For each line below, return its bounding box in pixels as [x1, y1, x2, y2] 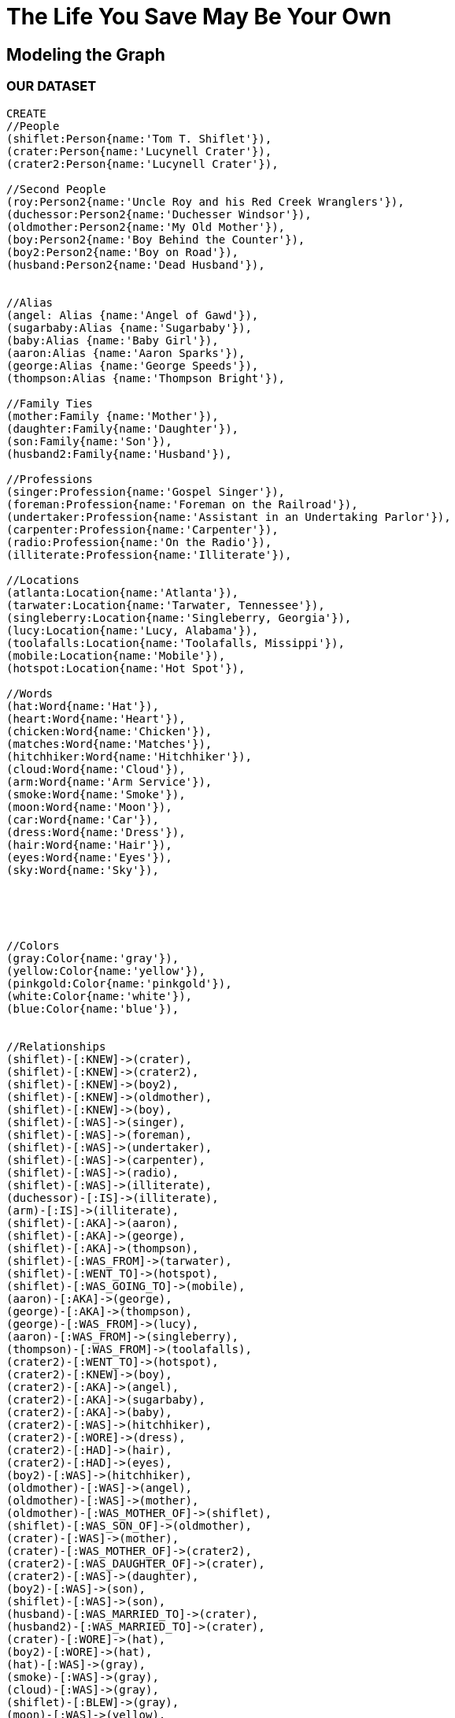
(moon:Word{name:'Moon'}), [6, 800, 172, 813]
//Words [6, 686, 54, 700]
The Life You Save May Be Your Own [6, 3, 392, 30]
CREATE [6, 106, 46, 120]
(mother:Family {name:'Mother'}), [6, 409, 219, 422]
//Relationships [6, 1039, 106, 1053]
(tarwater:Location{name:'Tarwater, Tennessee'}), [6, 598, 325, 612]
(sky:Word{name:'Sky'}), [6, 863, 159, 876]
